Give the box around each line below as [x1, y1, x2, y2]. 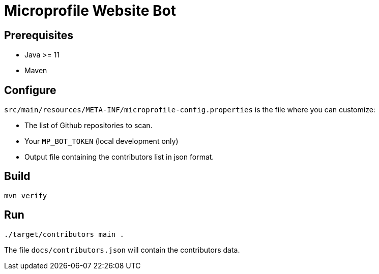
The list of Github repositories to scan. [24, 121, 153, 130]
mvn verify [4, 191, 47, 200]
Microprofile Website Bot [4, 2, 176, 19]
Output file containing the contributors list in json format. [24, 153, 214, 162]
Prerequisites [4, 28, 73, 42]
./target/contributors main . [4, 230, 125, 238]
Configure [4, 83, 56, 97]
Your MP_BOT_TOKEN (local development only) [24, 137, 179, 146]
